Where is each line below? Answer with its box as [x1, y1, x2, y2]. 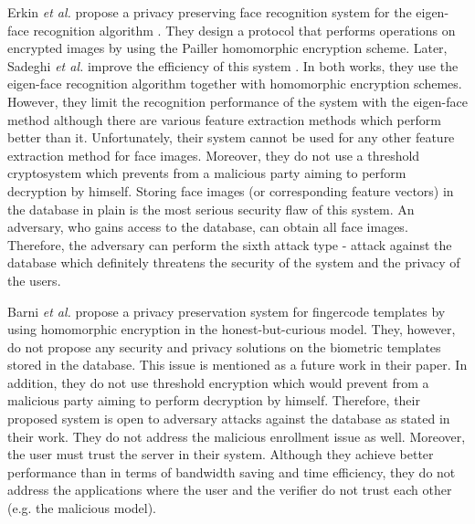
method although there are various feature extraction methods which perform [7, 110, 441, 129]
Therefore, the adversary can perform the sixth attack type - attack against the [7, 235, 452, 254]
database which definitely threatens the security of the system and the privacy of [7, 253, 460, 272]
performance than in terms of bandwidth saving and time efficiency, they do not [7, 462, 456, 481]
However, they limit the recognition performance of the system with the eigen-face [7, 91, 468, 110]
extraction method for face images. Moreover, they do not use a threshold [7, 145, 420, 164]
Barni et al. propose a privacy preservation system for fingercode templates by [7, 301, 446, 320]
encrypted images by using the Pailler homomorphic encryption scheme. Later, [7, 38, 448, 58]
